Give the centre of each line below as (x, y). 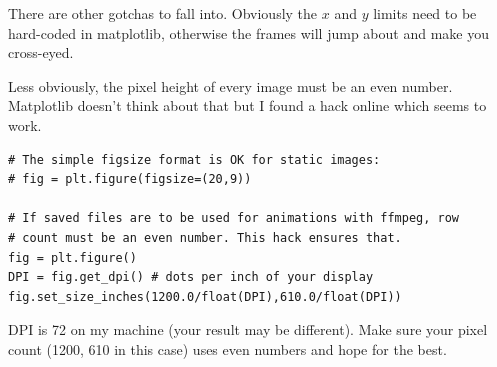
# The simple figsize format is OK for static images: (194, 159)
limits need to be (425, 13)
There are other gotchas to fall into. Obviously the (163, 13)
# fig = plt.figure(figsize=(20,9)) (130, 179)
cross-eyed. (41, 52)
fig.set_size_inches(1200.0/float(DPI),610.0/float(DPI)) (205, 296)
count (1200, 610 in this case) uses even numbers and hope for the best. (227, 348)
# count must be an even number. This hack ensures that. (205, 237)
